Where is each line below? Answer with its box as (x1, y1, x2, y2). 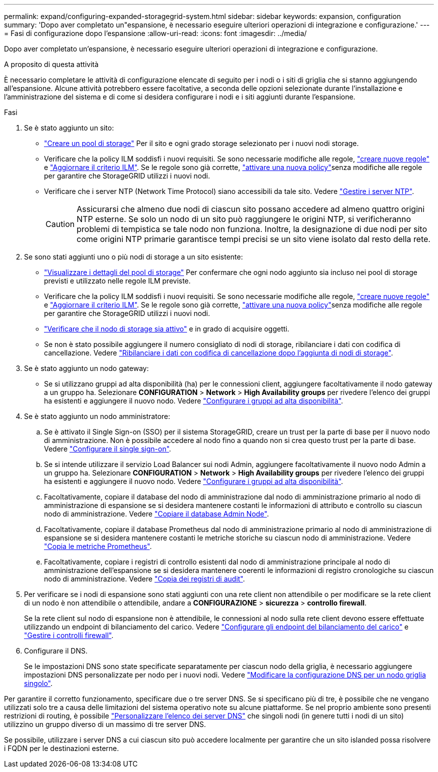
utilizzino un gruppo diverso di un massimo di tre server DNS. (4, 720, 206, 728)
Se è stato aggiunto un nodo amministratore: (24, 412, 170, 420)
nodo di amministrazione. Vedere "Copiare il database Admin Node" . (44, 509, 269, 518)
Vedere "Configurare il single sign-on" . (44, 444, 171, 453)
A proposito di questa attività (4, 60, 99, 68)
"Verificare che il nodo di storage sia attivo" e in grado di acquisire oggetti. (44, 324, 289, 333)
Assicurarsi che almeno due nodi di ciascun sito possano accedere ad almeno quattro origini (76, 204, 425, 214)
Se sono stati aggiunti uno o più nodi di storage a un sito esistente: (24, 252, 243, 261)
